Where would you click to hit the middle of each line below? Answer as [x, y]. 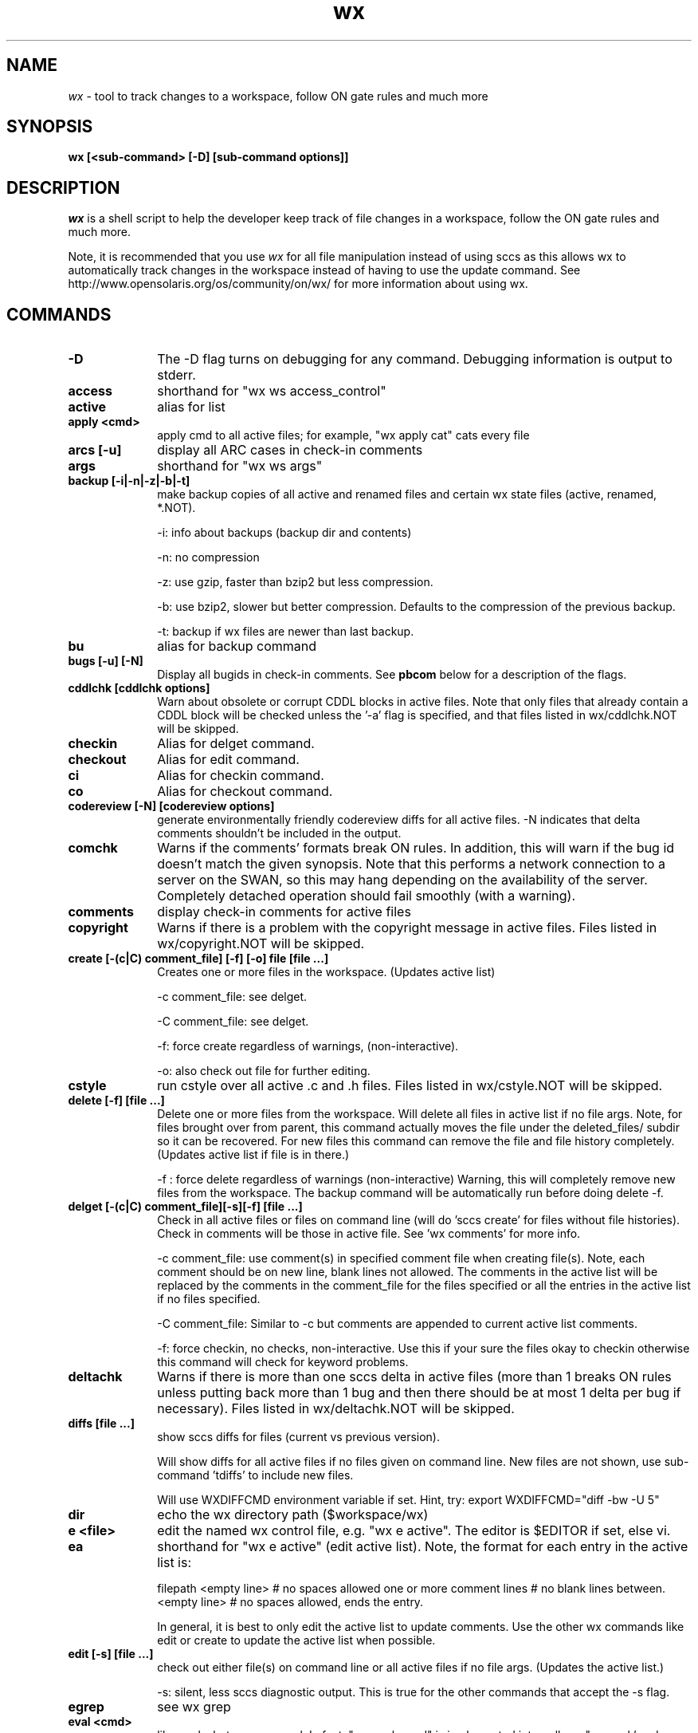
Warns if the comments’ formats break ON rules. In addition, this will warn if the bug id [416, 848]
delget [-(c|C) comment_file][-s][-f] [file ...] [185, 1207]
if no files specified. [209, 1299]
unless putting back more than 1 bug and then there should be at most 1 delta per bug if [419, 1393]
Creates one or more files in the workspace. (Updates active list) [326, 972]
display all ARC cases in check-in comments [290, 450]
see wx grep [194, 1707]
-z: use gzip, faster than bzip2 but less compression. [295, 582]
